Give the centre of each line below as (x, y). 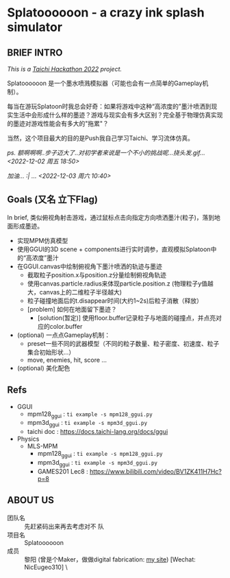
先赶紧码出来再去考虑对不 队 (64, 526)
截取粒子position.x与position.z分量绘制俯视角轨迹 (97, 275)
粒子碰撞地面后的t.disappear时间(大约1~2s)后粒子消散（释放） (115, 301)
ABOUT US (31, 500)
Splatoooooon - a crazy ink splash (106, 13)
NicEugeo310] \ (46, 567)
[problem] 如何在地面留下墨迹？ (72, 309)
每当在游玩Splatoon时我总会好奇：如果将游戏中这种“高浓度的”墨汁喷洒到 (109, 106)
